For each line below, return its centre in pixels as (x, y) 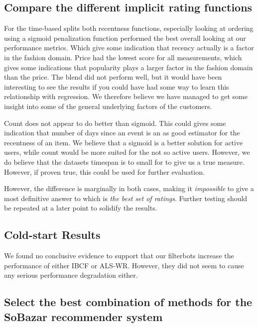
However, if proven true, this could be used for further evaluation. (104, 171)
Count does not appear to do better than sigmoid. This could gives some (115, 123)
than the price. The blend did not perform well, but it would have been (113, 77)
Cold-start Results (52, 235)
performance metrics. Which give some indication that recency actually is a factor (129, 48)
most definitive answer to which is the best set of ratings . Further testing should (126, 198)
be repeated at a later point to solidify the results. (81, 208)
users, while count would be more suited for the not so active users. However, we (127, 152)
